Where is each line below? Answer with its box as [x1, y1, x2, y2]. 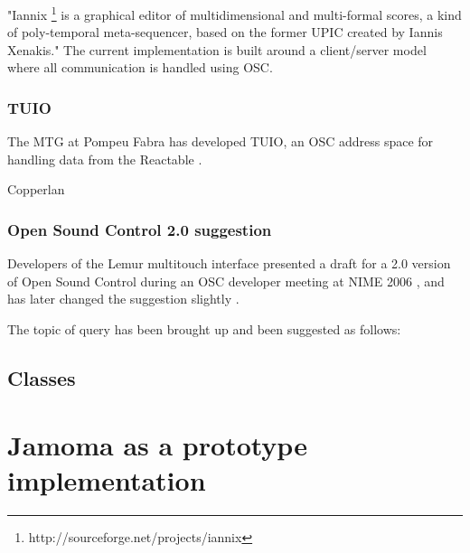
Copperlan [7, 180, 65, 199]
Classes [7, 364, 76, 392]
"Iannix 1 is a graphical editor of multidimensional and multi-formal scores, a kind [7, 3, 462, 23]
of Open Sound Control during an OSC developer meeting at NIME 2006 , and [7, 271, 445, 290]
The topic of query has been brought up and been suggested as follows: [7, 320, 401, 339]
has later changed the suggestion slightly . [7, 289, 240, 308]
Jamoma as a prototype [7, 426, 307, 463]
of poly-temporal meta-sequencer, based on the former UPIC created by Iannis [7, 23, 443, 42]
